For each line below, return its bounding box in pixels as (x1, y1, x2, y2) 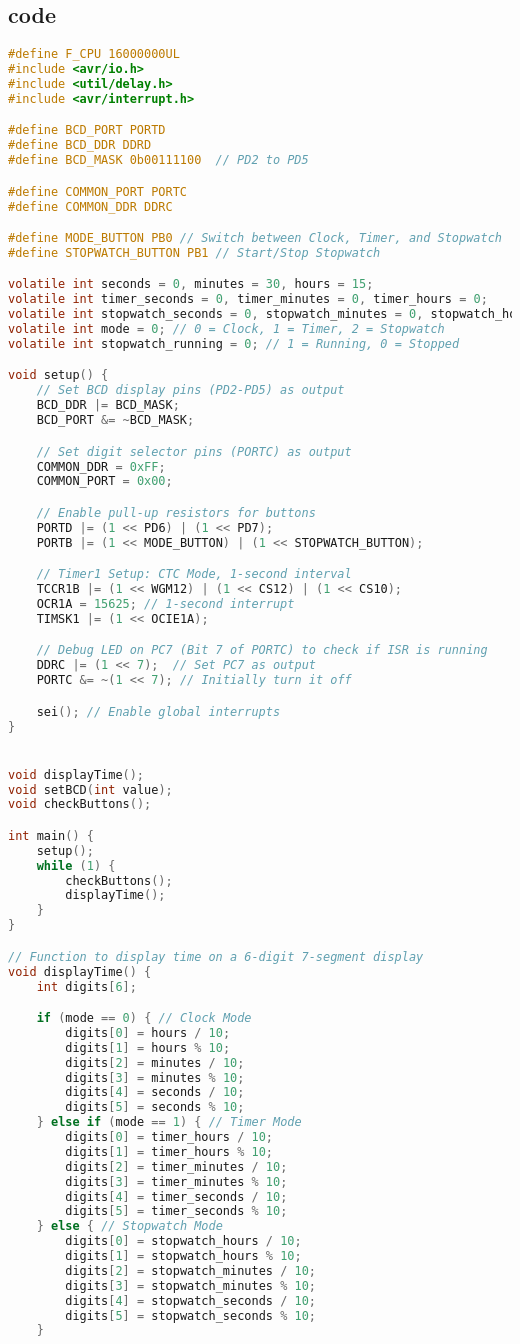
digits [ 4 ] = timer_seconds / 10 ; (65, 1189, 288, 1204)
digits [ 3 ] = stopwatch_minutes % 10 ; (65, 1278, 316, 1293)
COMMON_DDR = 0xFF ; (36, 459, 166, 474)
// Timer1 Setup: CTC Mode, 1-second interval (36, 567, 352, 582)
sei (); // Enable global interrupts (36, 704, 281, 719)
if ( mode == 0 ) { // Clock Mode (36, 1011, 252, 1026)
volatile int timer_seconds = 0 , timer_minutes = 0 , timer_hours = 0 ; (8, 292, 488, 307)
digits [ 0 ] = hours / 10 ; (65, 1025, 231, 1040)
